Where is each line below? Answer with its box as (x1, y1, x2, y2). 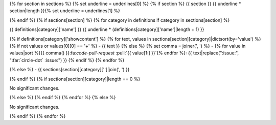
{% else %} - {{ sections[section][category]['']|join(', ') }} (9, 67, 130, 73)
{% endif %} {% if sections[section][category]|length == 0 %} (9, 76, 141, 82)
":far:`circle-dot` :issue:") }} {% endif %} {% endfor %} (9, 57, 125, 63)
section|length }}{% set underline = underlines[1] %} (9, 8, 120, 14)
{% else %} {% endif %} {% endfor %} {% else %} (9, 95, 116, 101)
